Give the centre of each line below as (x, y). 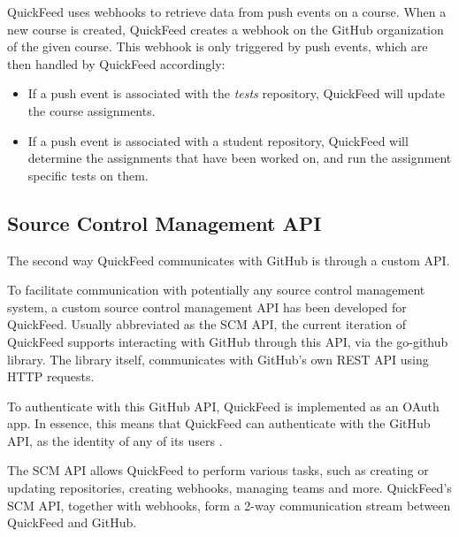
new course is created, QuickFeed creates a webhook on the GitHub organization (226, 29)
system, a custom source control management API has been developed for (207, 307)
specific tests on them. (88, 175)
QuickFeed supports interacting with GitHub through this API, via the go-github (228, 341)
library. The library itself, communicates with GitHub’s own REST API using (218, 359)
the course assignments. (92, 110)
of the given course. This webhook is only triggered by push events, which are (218, 46)
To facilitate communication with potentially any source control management (216, 290)
